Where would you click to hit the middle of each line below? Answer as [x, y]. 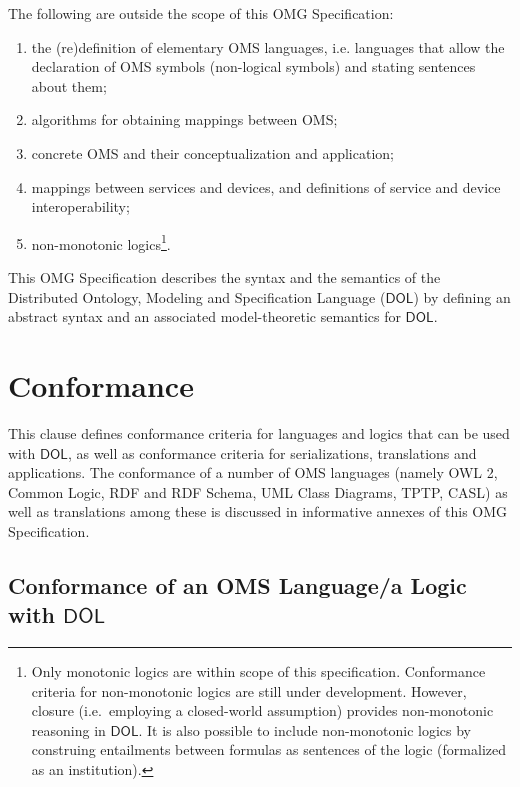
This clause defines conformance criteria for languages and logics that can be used [259, 432]
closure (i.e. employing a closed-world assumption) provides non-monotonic [262, 710]
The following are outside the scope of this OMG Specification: [201, 13]
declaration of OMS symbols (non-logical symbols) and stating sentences [253, 66]
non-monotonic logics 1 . [101, 242]
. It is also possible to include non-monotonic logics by [304, 729]
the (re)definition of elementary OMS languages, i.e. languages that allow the [268, 46]
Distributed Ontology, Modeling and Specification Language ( [197, 296]
